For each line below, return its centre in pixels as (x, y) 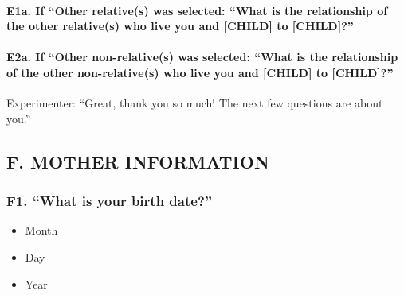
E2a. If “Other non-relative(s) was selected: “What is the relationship (202, 57)
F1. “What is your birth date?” (110, 201)
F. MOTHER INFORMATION (138, 161)
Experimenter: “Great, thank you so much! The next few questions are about (195, 103)
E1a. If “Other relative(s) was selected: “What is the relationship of (197, 10)
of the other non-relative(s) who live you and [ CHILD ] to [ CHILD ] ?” (200, 72)
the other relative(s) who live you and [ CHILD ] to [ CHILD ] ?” (180, 26)
